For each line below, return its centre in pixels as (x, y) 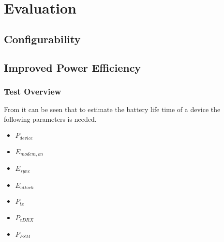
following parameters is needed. (50, 119)
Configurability (42, 39)
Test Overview (33, 91)
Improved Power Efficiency (73, 67)
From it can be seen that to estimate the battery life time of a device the (112, 109)
